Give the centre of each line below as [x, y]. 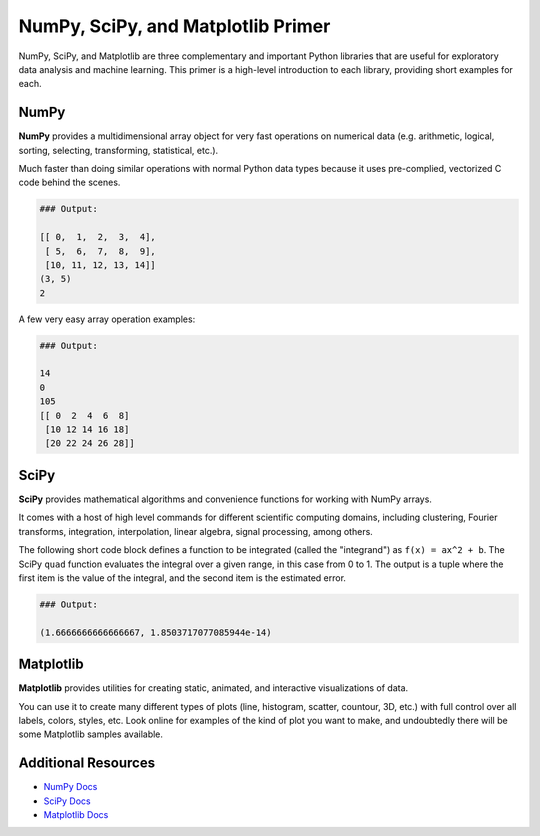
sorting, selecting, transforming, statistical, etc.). [118, 150]
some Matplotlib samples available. [91, 734]
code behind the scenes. [69, 182]
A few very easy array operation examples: [107, 319]
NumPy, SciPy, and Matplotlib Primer [174, 26]
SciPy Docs [67, 801]
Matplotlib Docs [76, 815]
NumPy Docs [70, 787]
